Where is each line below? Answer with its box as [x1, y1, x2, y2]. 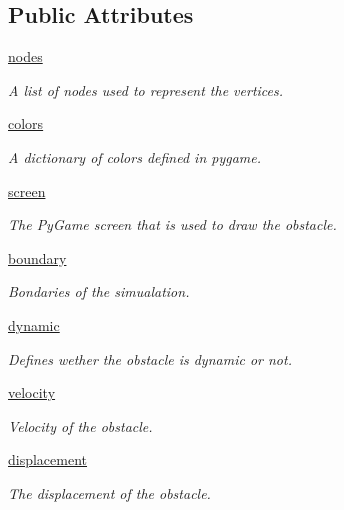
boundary [8, 247, 67, 268]
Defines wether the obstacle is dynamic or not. [8, 348, 292, 369]
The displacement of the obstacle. [8, 482, 211, 503]
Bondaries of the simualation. [8, 281, 190, 302]
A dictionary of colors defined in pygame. [8, 146, 262, 167]
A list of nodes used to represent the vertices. [8, 79, 284, 100]
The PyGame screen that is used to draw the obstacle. [8, 214, 337, 235]
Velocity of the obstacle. [8, 415, 153, 436]
